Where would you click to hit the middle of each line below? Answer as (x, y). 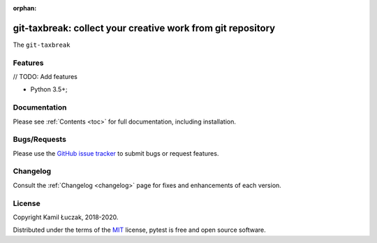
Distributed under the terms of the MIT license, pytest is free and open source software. (140, 230)
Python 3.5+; (49, 89)
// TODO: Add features (45, 77)
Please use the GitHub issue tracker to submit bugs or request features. (116, 153)
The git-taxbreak (42, 45)
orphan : (25, 8)
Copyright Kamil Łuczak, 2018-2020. (66, 217)
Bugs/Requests (39, 140)
